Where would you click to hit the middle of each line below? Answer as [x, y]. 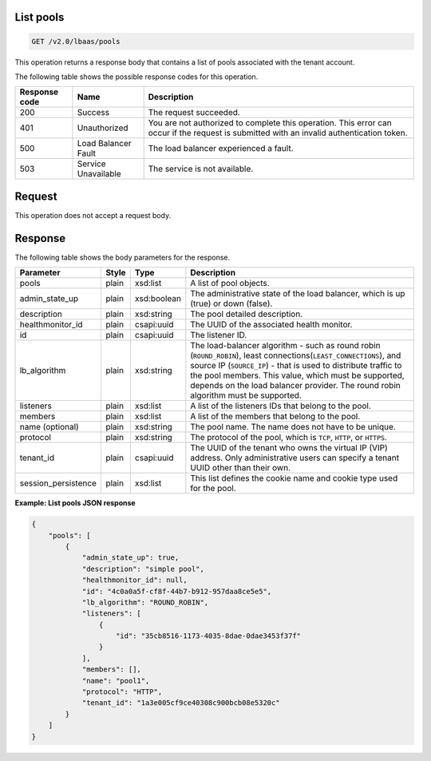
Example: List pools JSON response [75, 503]
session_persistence [58, 483]
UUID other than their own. [241, 468]
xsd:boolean [158, 299]
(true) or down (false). [231, 303]
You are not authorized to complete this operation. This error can [270, 123]
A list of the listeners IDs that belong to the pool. [281, 406]
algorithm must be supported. [246, 395]
